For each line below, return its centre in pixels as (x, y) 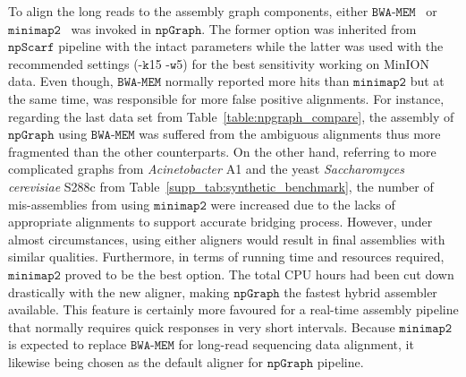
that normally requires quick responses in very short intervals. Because (202, 326)
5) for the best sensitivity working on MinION (303, 63)
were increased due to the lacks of (303, 204)
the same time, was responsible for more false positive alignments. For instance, (226, 98)
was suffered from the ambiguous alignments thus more (290, 134)
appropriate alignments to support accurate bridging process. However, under (220, 222)
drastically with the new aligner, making (119, 291)
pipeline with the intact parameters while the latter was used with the (251, 46)
